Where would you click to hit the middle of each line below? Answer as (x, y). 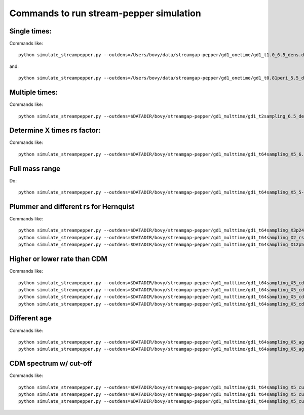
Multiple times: (34, 92)
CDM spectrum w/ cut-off (51, 364)
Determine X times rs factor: (55, 130)
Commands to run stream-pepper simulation (105, 13)
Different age (31, 318)
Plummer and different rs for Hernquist (72, 206)
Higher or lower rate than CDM (58, 259)
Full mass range (35, 168)
